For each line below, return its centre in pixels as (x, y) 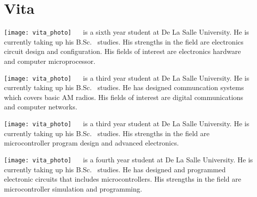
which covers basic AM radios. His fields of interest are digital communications (124, 97)
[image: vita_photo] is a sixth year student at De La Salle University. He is (127, 32)
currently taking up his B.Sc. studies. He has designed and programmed (115, 169)
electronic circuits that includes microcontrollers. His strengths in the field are (123, 179)
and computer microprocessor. (50, 61)
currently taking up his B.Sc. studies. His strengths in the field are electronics (124, 41)
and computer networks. (41, 107)
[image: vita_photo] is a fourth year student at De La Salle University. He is (128, 159)
